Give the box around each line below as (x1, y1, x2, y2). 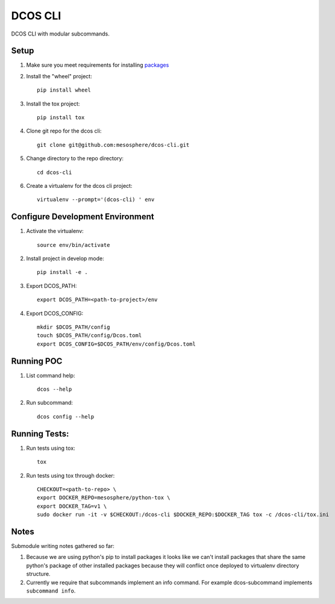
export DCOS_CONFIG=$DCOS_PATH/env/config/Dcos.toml (37, 340, 196, 347)
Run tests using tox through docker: (26, 472, 115, 479)
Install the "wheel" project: (26, 72, 93, 79)
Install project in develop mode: (26, 255, 105, 262)
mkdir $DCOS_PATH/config (37, 324, 110, 331)
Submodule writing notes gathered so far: (11, 543, 114, 550)
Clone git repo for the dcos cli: (26, 127, 102, 135)
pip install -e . (37, 269, 88, 276)
